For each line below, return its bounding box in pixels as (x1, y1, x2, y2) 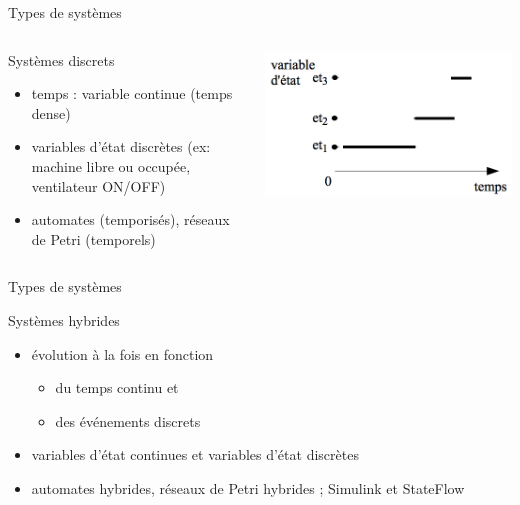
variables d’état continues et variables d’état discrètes (31, 444, 359, 465)
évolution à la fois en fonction (31, 343, 214, 364)
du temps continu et (55, 377, 179, 398)
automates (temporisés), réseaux (31, 209, 230, 230)
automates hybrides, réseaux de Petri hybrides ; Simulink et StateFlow (31, 477, 465, 498)
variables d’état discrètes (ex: (31, 136, 211, 157)
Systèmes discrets (8, 49, 115, 70)
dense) (31, 102, 71, 123)
